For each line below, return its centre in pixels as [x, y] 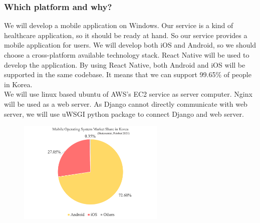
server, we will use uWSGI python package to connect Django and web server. [124, 114]
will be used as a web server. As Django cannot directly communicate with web [126, 103]
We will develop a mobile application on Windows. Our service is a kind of [119, 25]
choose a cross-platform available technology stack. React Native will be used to [127, 55]
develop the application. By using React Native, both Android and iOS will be [125, 64]
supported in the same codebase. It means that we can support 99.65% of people [128, 74]
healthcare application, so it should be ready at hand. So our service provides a [126, 35]
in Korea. [18, 84]
